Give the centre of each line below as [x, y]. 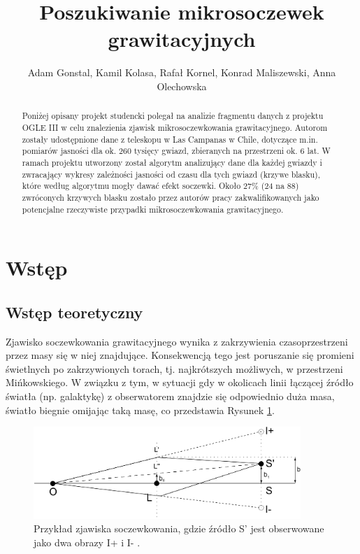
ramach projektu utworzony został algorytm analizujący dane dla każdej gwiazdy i [172, 162]
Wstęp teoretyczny [74, 312]
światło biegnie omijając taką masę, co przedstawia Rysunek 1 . [140, 410]
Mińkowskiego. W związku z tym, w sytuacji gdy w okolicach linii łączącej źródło [180, 382]
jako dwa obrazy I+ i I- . [87, 542]
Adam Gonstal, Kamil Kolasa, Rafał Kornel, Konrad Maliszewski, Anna [182, 72]
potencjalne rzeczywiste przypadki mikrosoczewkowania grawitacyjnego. [153, 209]
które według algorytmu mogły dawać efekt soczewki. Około [131, 186]
